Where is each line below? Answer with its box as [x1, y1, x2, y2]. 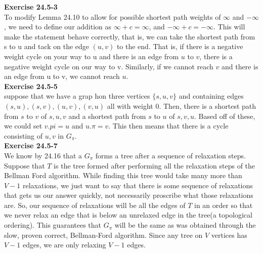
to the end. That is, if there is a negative [116, 41, 243, 52]
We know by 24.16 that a [4, 150, 82, 160]
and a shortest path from [68, 110, 146, 121]
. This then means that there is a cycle [108, 120, 229, 131]
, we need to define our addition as [4, 21, 112, 32]
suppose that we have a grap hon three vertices [4, 91, 150, 101]
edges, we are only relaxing [22, 239, 106, 250]
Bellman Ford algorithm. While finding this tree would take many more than [4, 170, 242, 181]
